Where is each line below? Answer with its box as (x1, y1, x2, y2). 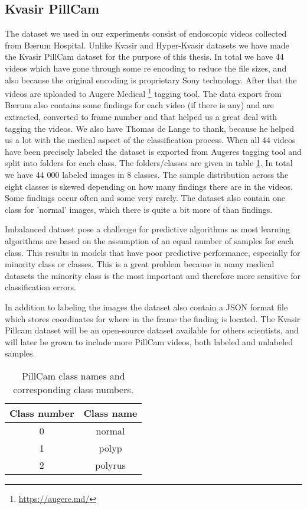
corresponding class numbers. (13, 382, 134, 396)
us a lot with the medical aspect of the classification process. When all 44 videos (5, 134, 296, 146)
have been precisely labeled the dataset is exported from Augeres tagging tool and (5, 145, 302, 157)
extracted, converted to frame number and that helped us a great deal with (5, 111, 277, 123)
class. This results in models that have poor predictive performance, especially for (5, 246, 301, 258)
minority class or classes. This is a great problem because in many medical (5, 258, 275, 270)
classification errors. (5, 281, 76, 293)
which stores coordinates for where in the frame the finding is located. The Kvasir (5, 312, 301, 325)
